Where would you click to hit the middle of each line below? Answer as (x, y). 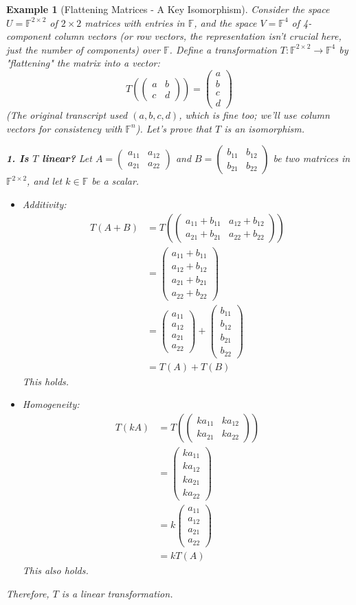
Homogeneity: (51, 404)
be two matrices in (312, 158)
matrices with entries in (135, 22)
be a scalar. (115, 181)
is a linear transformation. (117, 593)
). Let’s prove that (174, 128)
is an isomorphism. (265, 128)
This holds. (46, 381)
